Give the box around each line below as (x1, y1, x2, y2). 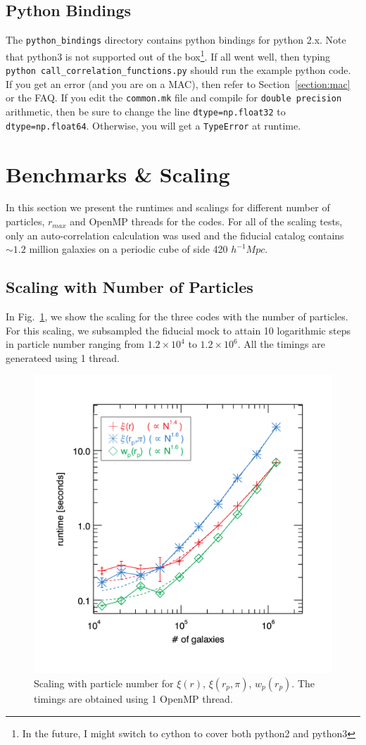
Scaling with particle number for (34, 676, 174, 690)
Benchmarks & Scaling (6, 159, 230, 188)
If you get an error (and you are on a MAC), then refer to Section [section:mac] (6, 76, 351, 91)
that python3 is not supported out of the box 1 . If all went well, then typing (6, 46, 331, 63)
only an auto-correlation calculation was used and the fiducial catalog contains (6, 227, 344, 242)
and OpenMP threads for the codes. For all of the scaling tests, (70, 214, 343, 229)
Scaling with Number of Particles (6, 276, 253, 298)
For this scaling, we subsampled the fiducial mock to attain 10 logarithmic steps (6, 323, 351, 337)
